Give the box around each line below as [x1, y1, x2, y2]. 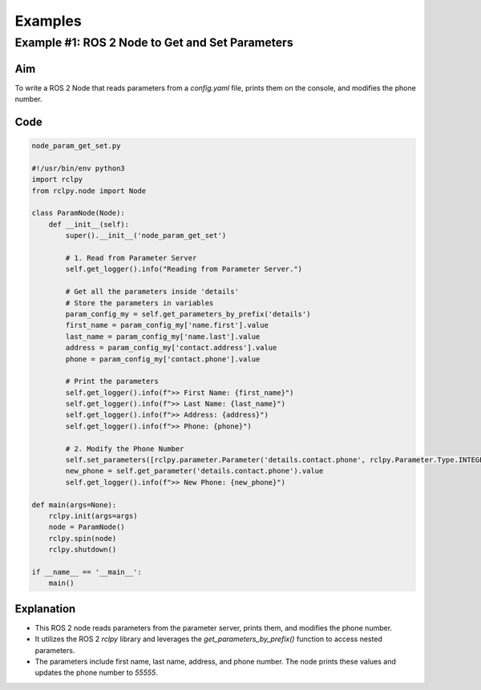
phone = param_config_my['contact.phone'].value [65, 354, 261, 364]
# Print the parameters [65, 377, 160, 386]
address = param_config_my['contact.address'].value [65, 343, 277, 353]
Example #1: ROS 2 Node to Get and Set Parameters [14, 35, 293, 50]
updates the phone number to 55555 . [34, 668, 158, 677]
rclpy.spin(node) [48, 534, 117, 543]
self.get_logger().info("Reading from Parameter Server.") [65, 264, 303, 274]
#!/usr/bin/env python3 [31, 163, 126, 172]
